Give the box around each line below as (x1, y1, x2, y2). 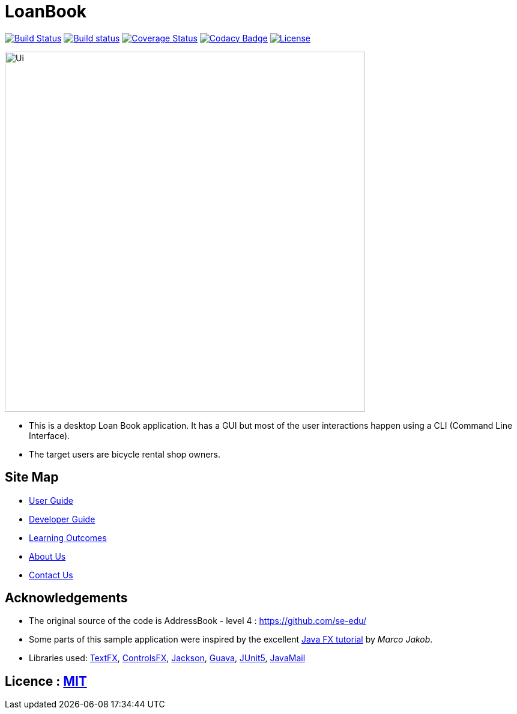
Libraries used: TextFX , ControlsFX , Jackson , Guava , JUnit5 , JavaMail (29, 653, 306, 664)
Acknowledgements (5, 590, 128, 606)
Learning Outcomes (29, 532, 107, 543)
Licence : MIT (5, 673, 87, 689)
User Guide (29, 495, 74, 506)
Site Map (5, 470, 59, 485)
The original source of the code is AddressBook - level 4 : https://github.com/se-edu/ (29, 616, 367, 626)
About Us (29, 551, 66, 561)
